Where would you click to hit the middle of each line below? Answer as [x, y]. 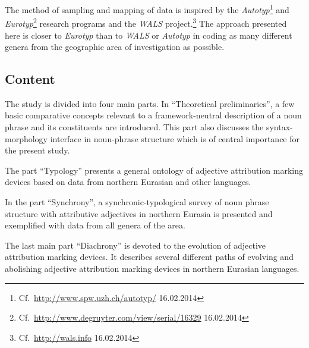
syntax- [279, 127]
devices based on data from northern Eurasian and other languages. [128, 182]
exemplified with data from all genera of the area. [95, 225]
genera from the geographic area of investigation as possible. [115, 47]
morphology [26, 138]
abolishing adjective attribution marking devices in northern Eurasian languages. [152, 269]
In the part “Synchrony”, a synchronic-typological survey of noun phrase [137, 202]
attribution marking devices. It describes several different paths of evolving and [149, 257]
